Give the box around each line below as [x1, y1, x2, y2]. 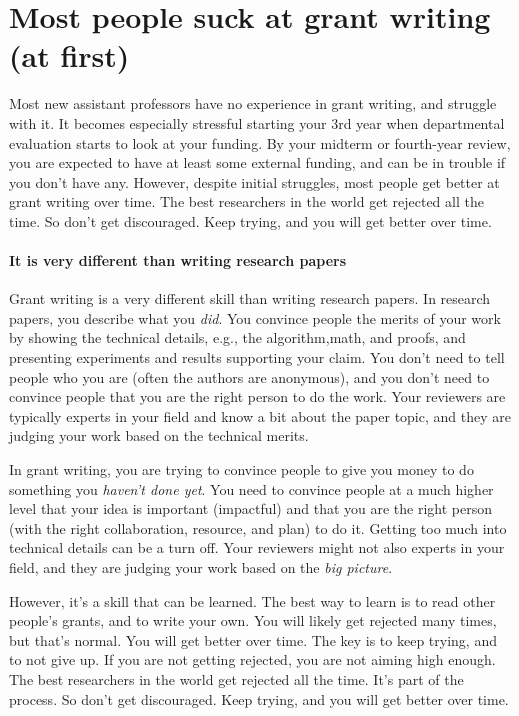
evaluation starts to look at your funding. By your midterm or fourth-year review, [9, 132, 511, 153]
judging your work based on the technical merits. [9, 425, 309, 446]
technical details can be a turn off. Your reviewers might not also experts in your [9, 537, 505, 558]
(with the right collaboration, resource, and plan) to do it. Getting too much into [9, 517, 507, 538]
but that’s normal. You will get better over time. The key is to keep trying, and [9, 629, 497, 650]
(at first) [9, 35, 130, 76]
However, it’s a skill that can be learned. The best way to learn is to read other [9, 590, 496, 611]
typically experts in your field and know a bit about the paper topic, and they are [9, 405, 511, 426]
